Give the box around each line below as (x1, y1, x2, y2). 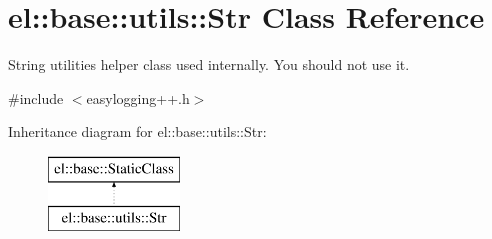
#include (8, 87, 64, 108)
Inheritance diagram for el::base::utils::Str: (8, 121, 267, 142)
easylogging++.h (86, 87, 190, 108)
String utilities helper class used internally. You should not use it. (8, 54, 410, 75)
